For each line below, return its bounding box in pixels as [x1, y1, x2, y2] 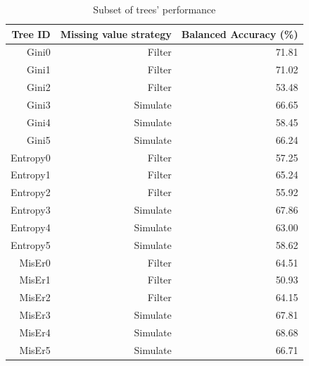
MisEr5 [19, 342, 51, 357]
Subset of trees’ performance [93, 2, 216, 16]
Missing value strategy [60, 26, 172, 41]
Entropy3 [11, 202, 51, 217]
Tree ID [11, 26, 51, 41]
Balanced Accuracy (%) [181, 26, 298, 41]
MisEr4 [19, 324, 51, 339]
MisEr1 [19, 272, 51, 287]
